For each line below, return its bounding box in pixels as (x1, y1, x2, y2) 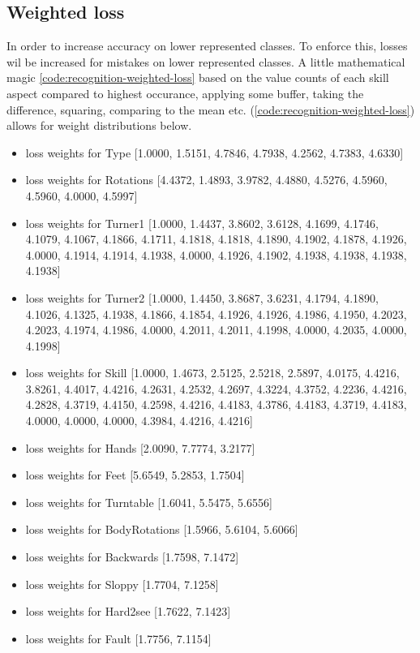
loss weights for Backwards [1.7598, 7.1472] (25, 548, 239, 565)
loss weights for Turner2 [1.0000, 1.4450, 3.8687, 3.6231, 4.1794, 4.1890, (25, 289, 379, 306)
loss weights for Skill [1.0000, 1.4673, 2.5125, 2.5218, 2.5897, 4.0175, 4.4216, (25, 364, 400, 381)
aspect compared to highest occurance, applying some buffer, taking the (6, 84, 364, 101)
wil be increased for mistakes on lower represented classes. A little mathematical (6, 53, 405, 70)
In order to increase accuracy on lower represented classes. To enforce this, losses (6, 37, 408, 54)
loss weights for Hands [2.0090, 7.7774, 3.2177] (25, 439, 255, 456)
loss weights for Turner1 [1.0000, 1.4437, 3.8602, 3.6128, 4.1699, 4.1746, (25, 214, 379, 231)
